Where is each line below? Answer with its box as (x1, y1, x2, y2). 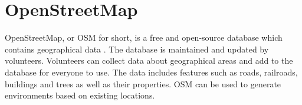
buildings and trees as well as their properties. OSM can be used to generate (5, 77, 281, 90)
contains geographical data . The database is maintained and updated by (5, 42, 269, 55)
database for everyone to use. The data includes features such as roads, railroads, (5, 65, 298, 78)
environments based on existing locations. (5, 89, 155, 101)
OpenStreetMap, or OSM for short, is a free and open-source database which (5, 31, 283, 44)
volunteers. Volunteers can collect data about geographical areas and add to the (5, 54, 293, 67)
